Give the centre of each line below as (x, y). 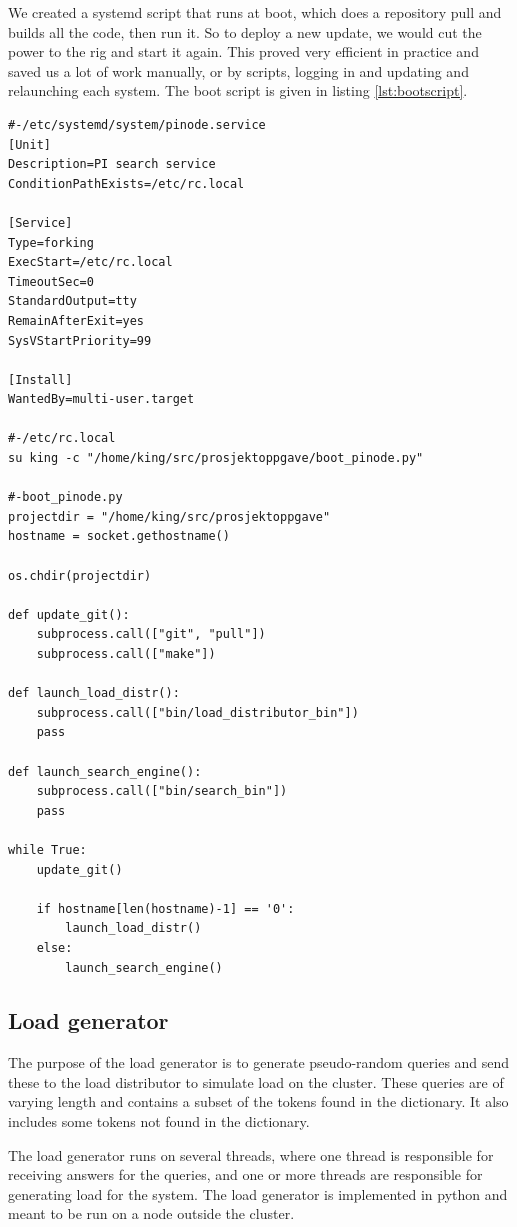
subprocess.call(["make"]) (126, 654)
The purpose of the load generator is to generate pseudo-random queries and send (259, 1062)
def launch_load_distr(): (94, 693)
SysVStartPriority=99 (80, 340)
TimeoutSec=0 (51, 281)
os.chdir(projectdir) (80, 575)
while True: (47, 849)
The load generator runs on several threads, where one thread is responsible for (251, 1154)
